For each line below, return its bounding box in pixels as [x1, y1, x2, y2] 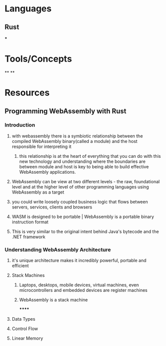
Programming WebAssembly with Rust [4, 107, 127, 115]
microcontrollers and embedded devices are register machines [19, 287, 148, 293]
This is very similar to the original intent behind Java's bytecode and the [11, 228, 159, 234]
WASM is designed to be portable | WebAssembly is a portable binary [11, 213, 154, 219]
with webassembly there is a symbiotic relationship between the [11, 133, 143, 139]
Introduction [4, 122, 35, 129]
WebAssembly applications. [19, 169, 76, 175]
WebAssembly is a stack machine [19, 297, 88, 303]
